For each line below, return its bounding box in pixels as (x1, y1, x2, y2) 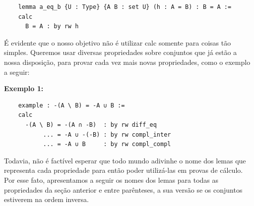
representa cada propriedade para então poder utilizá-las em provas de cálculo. (4, 165, 243, 175)
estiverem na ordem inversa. (4, 194, 89, 205)
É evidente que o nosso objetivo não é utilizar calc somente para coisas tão (4, 37, 231, 48)
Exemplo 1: (4, 83, 44, 94)
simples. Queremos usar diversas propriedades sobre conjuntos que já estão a (4, 47, 237, 57)
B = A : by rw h (25, 23, 79, 30)
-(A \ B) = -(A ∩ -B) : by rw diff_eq (25, 121, 157, 128)
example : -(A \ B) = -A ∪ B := (18, 102, 125, 109)
